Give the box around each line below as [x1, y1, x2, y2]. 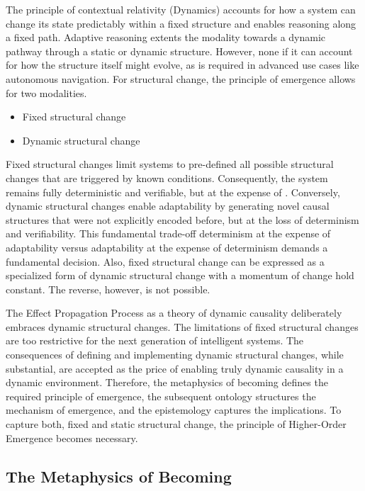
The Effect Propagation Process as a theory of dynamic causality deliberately [6, 305, 342, 320]
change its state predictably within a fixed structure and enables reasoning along [6, 16, 356, 30]
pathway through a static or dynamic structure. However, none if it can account [6, 43, 353, 58]
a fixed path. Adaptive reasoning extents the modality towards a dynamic [6, 30, 326, 45]
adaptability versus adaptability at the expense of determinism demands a [6, 239, 328, 254]
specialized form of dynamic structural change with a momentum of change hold [6, 268, 354, 283]
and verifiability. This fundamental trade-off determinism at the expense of [6, 226, 331, 241]
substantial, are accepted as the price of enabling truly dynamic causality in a [6, 361, 344, 376]
